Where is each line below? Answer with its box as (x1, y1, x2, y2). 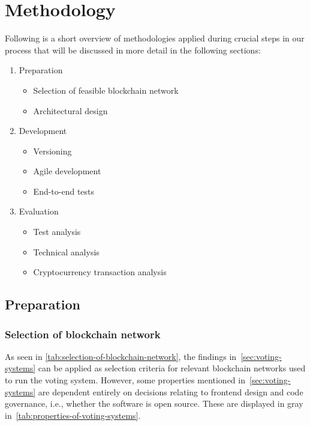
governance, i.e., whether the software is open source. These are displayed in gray (5, 397, 303, 410)
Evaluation (19, 205, 59, 218)
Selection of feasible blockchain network (33, 84, 179, 96)
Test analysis (33, 225, 81, 238)
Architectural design (33, 104, 108, 117)
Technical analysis (33, 245, 100, 258)
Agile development (33, 165, 101, 177)
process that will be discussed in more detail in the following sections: (5, 43, 261, 56)
